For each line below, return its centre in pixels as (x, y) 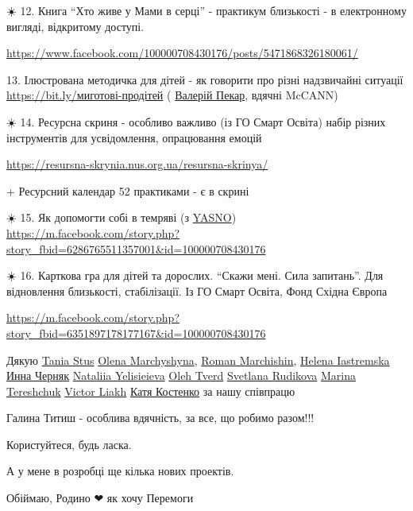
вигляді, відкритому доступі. (75, 26)
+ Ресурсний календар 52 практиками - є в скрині (128, 190)
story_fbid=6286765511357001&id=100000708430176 (136, 248)
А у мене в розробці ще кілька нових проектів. (120, 471)
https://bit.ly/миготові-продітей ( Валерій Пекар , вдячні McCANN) (172, 95)
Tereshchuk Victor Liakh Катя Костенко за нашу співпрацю (151, 391)
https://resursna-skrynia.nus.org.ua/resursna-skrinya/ (137, 164)
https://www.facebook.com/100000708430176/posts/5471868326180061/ (182, 53)
